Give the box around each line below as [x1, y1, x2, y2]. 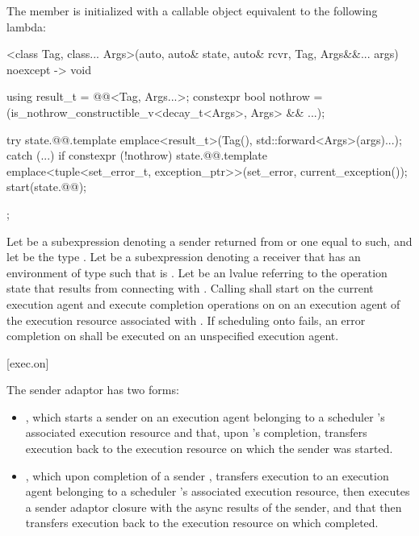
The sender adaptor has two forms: [6, 381, 179, 398]
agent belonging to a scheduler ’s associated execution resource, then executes [25, 483, 410, 500]
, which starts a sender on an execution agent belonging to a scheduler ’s [25, 408, 385, 425]
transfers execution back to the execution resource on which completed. [25, 514, 379, 531]
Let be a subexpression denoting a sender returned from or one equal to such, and [6, 232, 413, 249]
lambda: [6, 18, 47, 35]
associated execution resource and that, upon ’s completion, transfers [25, 424, 367, 441]
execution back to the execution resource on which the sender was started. [25, 440, 393, 457]
